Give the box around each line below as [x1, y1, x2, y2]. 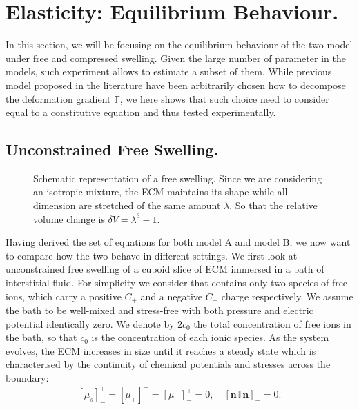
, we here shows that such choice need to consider [119, 91, 329, 106]
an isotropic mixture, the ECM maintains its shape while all [33, 184, 288, 199]
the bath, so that [6, 330, 77, 344]
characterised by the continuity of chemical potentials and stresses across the [6, 357, 331, 371]
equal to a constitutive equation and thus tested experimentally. [6, 105, 276, 119]
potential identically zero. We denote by [6, 316, 175, 331]
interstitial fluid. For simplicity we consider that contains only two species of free [6, 275, 348, 290]
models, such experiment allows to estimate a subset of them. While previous [6, 64, 332, 79]
